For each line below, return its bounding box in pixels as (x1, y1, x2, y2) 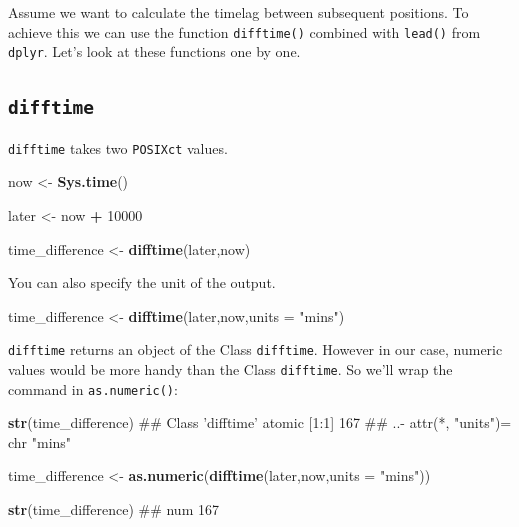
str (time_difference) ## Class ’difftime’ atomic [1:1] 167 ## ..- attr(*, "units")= (8, 412, 512, 433)
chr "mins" (8, 431, 72, 452)
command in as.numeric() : (8, 378, 178, 399)
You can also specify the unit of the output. (8, 272, 276, 293)
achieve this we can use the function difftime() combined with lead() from (8, 21, 481, 42)
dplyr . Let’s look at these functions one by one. (8, 41, 301, 62)
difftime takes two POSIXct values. (8, 137, 228, 158)
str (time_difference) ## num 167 (8, 499, 219, 520)
